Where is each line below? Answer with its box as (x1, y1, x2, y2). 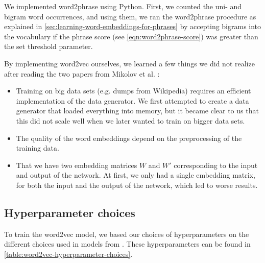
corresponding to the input (174, 159, 258, 170)
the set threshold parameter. (4, 41, 93, 52)
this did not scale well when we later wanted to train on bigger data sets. (16, 115, 245, 126)
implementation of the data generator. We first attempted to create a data (16, 95, 249, 106)
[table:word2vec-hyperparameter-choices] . (4, 248, 133, 259)
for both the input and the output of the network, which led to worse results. (16, 179, 258, 190)
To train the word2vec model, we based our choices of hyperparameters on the (4, 228, 249, 239)
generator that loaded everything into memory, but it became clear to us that (16, 105, 259, 116)
